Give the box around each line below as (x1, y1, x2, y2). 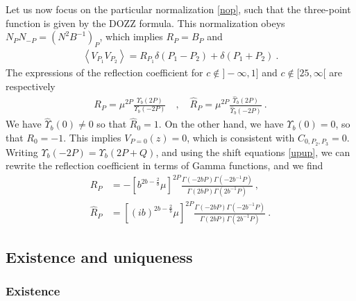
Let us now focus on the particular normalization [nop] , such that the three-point (6, 2, 351, 16)
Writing (6, 144, 38, 159)
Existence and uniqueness (6, 246, 193, 268)
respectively (6, 78, 56, 93)
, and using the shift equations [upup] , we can (155, 144, 350, 159)
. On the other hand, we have (158, 117, 284, 131)
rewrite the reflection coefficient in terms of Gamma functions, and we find (6, 158, 323, 173)
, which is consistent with (187, 130, 295, 144)
